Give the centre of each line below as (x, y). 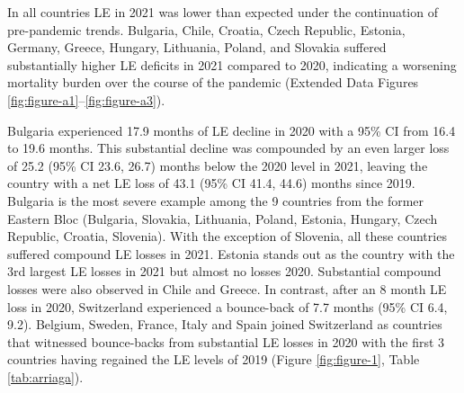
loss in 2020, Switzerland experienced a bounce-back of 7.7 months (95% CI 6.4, (228, 306)
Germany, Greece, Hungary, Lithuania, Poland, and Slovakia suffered (197, 47)
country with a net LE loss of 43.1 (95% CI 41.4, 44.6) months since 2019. (211, 183)
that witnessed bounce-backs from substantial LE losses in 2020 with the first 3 (226, 341)
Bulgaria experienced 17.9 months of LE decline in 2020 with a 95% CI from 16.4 (232, 130)
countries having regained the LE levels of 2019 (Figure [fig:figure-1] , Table (214, 359)
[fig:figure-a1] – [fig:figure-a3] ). (86, 99)
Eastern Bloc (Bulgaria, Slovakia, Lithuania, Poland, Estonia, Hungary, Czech (223, 218)
